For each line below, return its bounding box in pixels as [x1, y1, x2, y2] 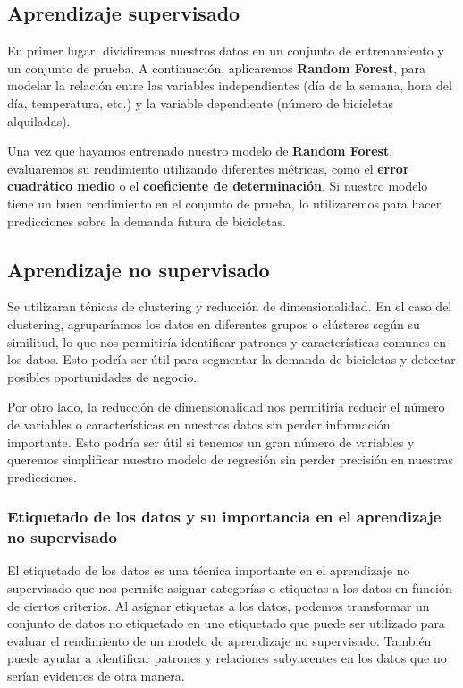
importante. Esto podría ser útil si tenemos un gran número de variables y [7, 432, 415, 451]
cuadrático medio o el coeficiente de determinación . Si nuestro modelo [7, 176, 428, 195]
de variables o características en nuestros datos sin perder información [7, 414, 391, 433]
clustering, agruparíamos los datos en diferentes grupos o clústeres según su [7, 314, 420, 333]
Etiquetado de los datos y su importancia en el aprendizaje [7, 505, 442, 528]
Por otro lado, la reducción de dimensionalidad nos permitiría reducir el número [7, 397, 445, 416]
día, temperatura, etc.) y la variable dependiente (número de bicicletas [7, 93, 393, 112]
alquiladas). [7, 111, 71, 130]
